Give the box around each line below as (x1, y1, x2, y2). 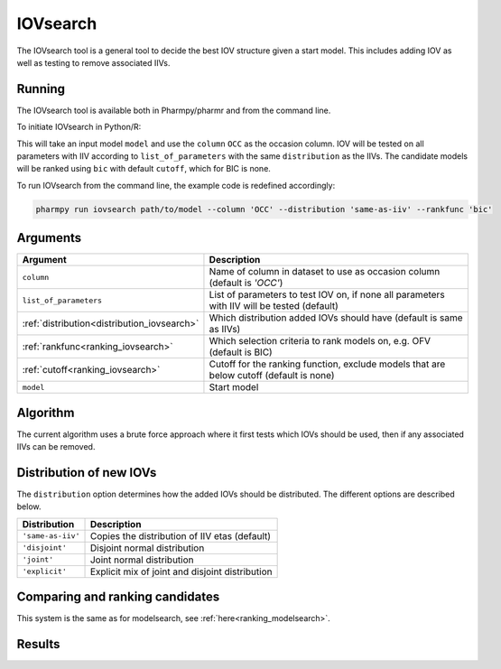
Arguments (16, 230, 82, 246)
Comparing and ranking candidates (16, 590, 220, 605)
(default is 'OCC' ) (209, 276, 283, 289)
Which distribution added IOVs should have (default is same (209, 311, 463, 324)
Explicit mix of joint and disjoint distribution (89, 565, 273, 578)
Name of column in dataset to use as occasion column (209, 265, 441, 278)
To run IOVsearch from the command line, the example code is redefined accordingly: (16, 180, 336, 190)
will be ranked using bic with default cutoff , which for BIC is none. (16, 163, 271, 174)
